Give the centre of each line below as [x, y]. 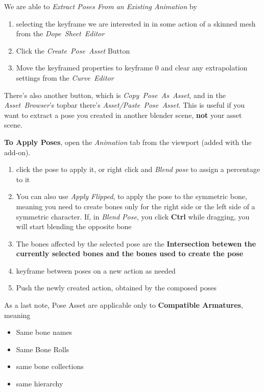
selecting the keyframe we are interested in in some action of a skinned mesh [136, 23]
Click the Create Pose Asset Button [73, 50]
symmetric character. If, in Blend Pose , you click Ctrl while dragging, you [133, 216]
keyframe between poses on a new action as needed [96, 270]
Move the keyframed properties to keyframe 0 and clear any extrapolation [132, 68]
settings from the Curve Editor [65, 77]
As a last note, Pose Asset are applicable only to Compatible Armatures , [124, 305]
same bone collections [50, 366]
